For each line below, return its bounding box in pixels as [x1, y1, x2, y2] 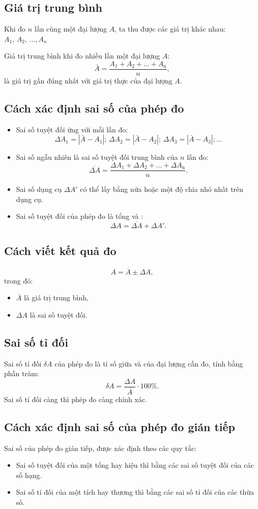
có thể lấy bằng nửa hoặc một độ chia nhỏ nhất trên [80, 184, 244, 194]
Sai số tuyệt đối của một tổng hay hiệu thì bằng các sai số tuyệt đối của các [16, 460, 254, 470]
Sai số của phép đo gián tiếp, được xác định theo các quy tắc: [4, 442, 197, 453]
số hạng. [16, 469, 42, 480]
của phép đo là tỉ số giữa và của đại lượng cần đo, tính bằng [54, 358, 243, 369]
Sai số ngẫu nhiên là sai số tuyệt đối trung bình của [16, 152, 178, 162]
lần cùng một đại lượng [34, 23, 107, 34]
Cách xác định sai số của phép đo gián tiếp [4, 418, 236, 434]
